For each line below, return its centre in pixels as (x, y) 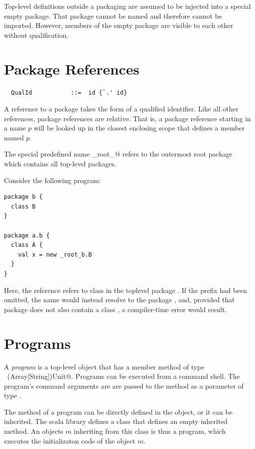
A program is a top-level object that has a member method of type (104, 366)
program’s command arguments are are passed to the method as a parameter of (124, 385)
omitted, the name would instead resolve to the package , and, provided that (119, 300)
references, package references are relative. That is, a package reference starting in (127, 118)
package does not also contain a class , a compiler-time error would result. (115, 309)
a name (15, 128)
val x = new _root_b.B (55, 254)
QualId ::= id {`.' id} (69, 92)
